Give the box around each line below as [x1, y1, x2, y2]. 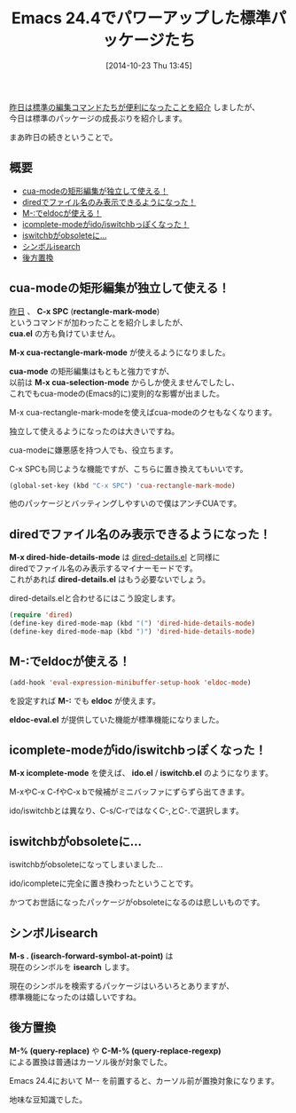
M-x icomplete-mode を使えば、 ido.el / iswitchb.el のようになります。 [9, 768, 273, 778]
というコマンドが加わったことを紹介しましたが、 [9, 317, 188, 328]
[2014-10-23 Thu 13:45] [105, 59, 192, 71]
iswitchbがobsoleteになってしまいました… [9, 859, 164, 870]
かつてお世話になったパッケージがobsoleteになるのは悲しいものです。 [9, 897, 265, 908]
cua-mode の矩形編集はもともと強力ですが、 [9, 366, 175, 376]
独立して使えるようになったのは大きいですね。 [9, 425, 180, 436]
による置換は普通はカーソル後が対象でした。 [9, 1056, 173, 1067]
